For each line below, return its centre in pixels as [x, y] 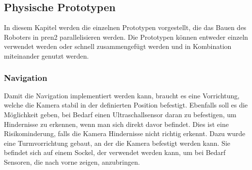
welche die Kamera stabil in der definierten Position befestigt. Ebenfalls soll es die [126, 105]
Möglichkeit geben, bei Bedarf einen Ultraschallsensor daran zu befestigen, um [120, 114]
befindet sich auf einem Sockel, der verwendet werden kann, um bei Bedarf [115, 152]
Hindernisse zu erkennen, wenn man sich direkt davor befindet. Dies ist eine [116, 124]
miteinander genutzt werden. [47, 55]
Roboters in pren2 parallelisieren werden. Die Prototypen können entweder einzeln [126, 37]
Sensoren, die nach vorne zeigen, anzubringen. [72, 162]
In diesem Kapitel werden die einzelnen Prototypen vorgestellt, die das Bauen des [125, 27]
